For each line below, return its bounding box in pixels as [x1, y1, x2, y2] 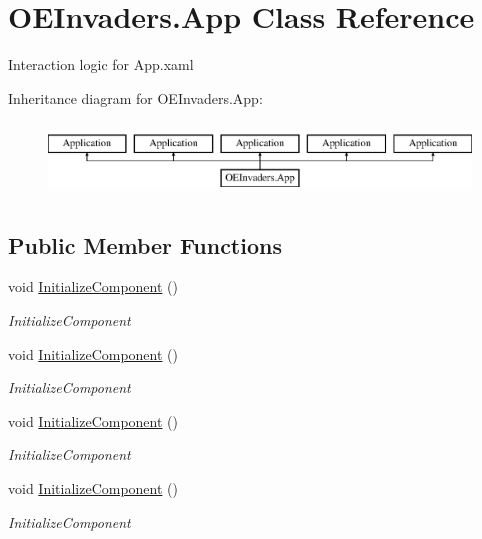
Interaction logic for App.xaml [8, 54, 194, 75]
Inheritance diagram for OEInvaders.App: [8, 87, 263, 108]
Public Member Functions [8, 229, 282, 260]
